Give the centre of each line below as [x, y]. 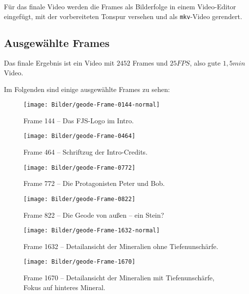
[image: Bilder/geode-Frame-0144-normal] [92, 105]
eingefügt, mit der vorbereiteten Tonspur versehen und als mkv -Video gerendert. [123, 16]
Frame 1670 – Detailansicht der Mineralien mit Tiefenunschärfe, [119, 278]
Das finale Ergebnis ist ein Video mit [59, 63]
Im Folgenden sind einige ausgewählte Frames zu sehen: [87, 89]
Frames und [150, 63]
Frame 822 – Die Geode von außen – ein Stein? [94, 215]
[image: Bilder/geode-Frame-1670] [80, 262]
